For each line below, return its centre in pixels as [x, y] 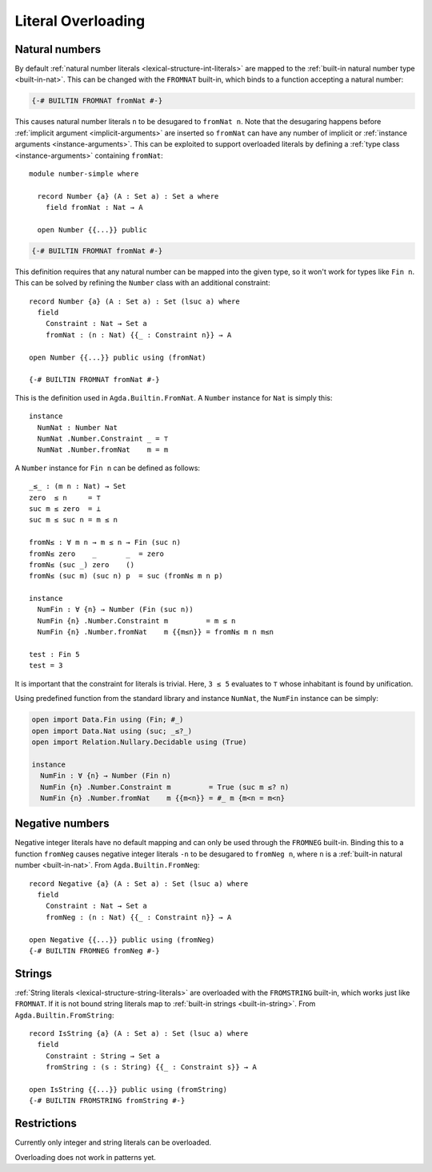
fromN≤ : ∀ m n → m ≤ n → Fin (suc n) [105, 542]
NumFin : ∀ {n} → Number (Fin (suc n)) [115, 610]
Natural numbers [58, 49]
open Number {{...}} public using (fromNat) [118, 357]
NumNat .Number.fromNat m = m [103, 450]
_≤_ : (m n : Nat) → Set [78, 486]
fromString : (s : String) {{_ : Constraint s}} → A [151, 1067]
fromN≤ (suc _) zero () [82, 564]
